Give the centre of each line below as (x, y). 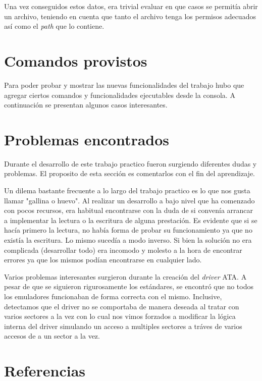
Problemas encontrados (87, 139)
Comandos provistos (76, 60)
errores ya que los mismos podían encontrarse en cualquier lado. (103, 260)
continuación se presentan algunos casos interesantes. (86, 105)
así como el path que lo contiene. (54, 26)
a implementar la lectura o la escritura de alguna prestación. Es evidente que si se (131, 220)
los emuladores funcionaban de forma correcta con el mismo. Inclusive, (113, 296)
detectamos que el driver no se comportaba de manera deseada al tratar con (122, 306)
